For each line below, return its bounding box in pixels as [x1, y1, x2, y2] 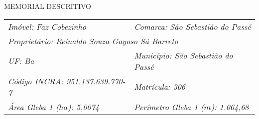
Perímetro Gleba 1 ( [134, 101, 204, 113]
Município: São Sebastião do [134, 49, 233, 61]
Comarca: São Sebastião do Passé [134, 20, 251, 32]
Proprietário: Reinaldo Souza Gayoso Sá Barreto [8, 35, 178, 47]
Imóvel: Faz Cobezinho [8, 20, 86, 32]
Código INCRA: [8, 75, 64, 87]
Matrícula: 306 [134, 81, 186, 93]
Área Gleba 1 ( [8, 101, 59, 113]
